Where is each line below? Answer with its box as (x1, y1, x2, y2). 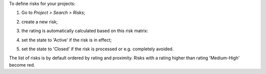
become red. (9, 62, 35, 68)
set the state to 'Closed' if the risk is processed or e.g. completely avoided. (21, 46, 174, 52)
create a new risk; (21, 19, 58, 25)
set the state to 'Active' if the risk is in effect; (21, 37, 112, 43)
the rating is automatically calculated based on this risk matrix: (21, 28, 149, 34)
